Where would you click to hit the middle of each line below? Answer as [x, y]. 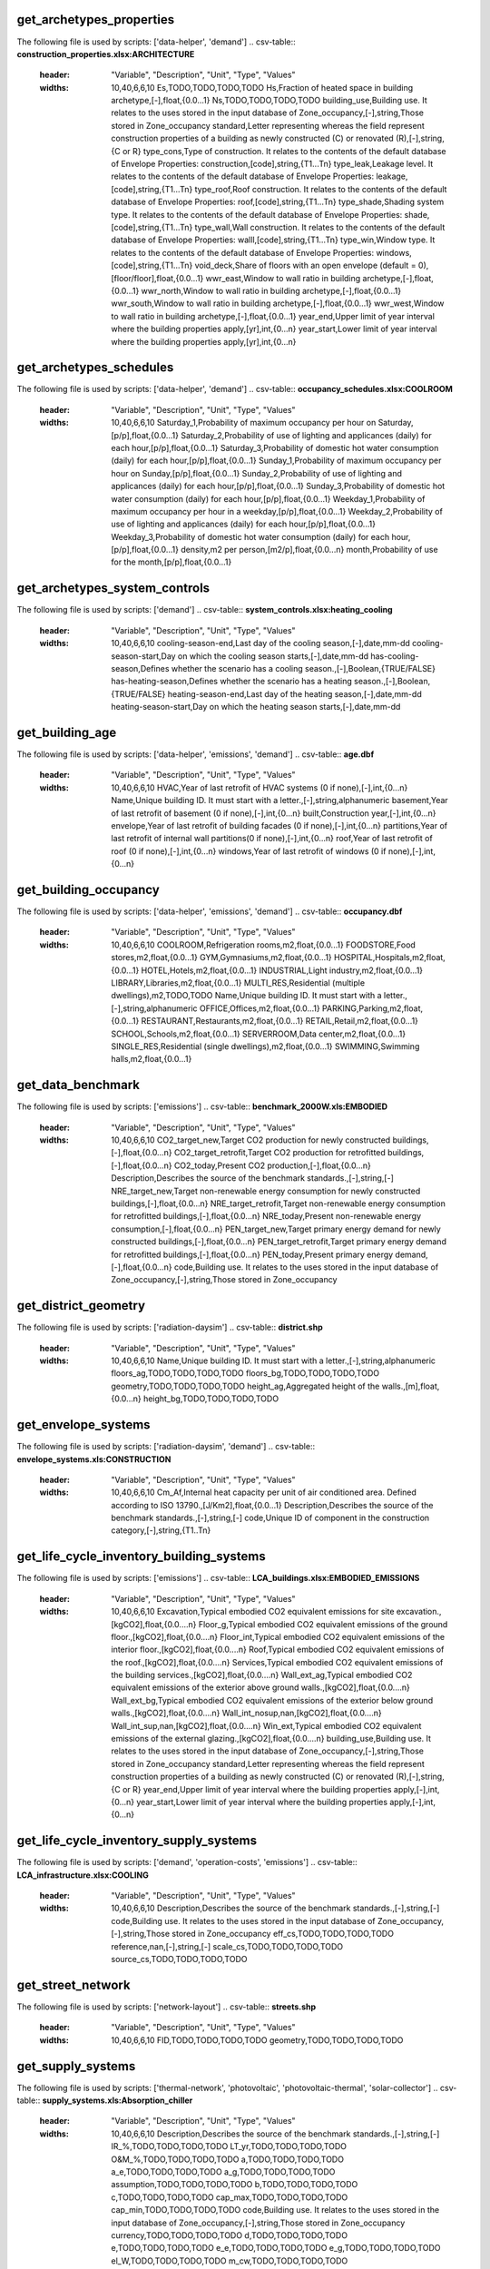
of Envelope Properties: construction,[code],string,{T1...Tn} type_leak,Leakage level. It [272, 164]
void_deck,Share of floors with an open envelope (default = [305, 265]
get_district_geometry [81, 1306]
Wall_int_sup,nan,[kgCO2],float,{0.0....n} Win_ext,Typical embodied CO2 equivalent [266, 1725]
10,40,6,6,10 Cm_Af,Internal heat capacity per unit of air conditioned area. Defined [264, 1492]
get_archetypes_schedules [95, 368]
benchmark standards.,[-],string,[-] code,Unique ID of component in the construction [270, 1518]
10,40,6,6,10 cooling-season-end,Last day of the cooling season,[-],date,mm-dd [260, 643]
